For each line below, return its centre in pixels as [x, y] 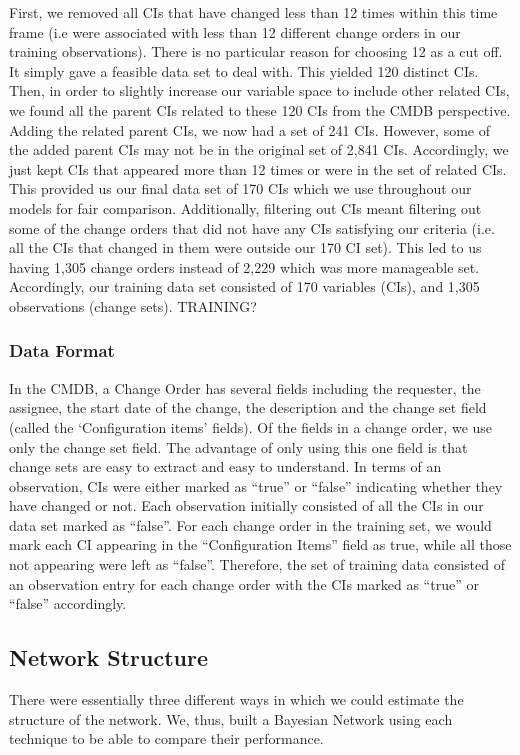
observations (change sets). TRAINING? [133, 305]
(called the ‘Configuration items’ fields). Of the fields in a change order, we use [251, 426]
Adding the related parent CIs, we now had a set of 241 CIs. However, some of [250, 129]
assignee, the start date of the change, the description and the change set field [248, 407]
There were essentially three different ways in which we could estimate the [236, 699]
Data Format [62, 350]
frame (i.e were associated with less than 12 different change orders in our [235, 31]
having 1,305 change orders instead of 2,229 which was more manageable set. [244, 266]
